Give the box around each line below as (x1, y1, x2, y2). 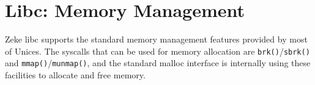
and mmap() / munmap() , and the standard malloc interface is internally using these (5, 56, 311, 69)
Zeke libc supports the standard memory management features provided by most (5, 33, 308, 46)
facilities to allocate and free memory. (5, 69, 146, 81)
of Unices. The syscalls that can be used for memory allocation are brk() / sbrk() (5, 44, 310, 57)
